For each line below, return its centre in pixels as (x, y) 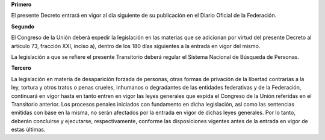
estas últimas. (28, 130)
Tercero (21, 68)
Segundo (23, 26)
